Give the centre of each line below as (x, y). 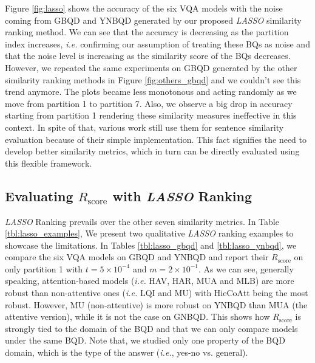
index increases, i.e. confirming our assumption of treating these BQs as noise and (157, 43)
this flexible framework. (49, 163)
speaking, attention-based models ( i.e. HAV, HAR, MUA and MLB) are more (150, 281)
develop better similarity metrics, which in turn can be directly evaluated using (152, 151)
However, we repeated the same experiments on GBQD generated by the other (151, 67)
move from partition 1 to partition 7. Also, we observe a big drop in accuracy (149, 103)
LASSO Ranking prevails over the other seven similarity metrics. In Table (142, 221)
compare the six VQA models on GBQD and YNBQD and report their (137, 257)
